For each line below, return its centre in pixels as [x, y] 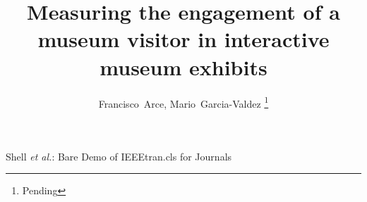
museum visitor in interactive [183, 39]
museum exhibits [183, 67]
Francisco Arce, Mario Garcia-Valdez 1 [183, 102]
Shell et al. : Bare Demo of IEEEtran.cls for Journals [119, 156]
